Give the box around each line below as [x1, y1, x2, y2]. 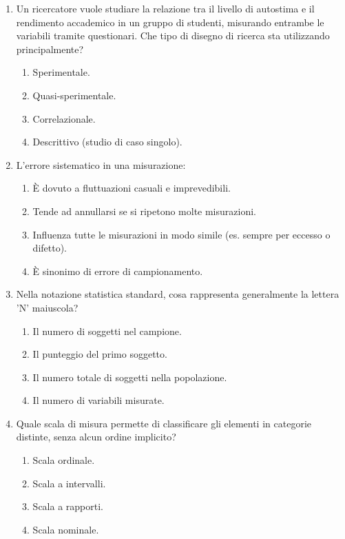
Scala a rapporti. [32, 499, 103, 513]
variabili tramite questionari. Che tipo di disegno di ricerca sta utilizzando [16, 28, 330, 43]
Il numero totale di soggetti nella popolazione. [32, 369, 227, 384]
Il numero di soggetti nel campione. [32, 323, 182, 338]
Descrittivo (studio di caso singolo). [32, 134, 182, 149]
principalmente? [16, 41, 84, 56]
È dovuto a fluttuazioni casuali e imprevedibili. [32, 181, 231, 195]
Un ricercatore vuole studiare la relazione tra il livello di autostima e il [16, 1, 315, 15]
